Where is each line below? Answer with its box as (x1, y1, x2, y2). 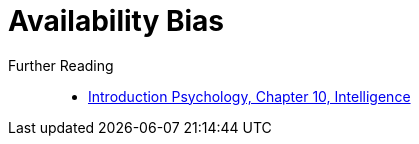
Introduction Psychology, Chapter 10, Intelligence (88, 87, 411, 105)
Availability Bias (8, 4, 225, 38)
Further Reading (8, 56, 114, 74)
